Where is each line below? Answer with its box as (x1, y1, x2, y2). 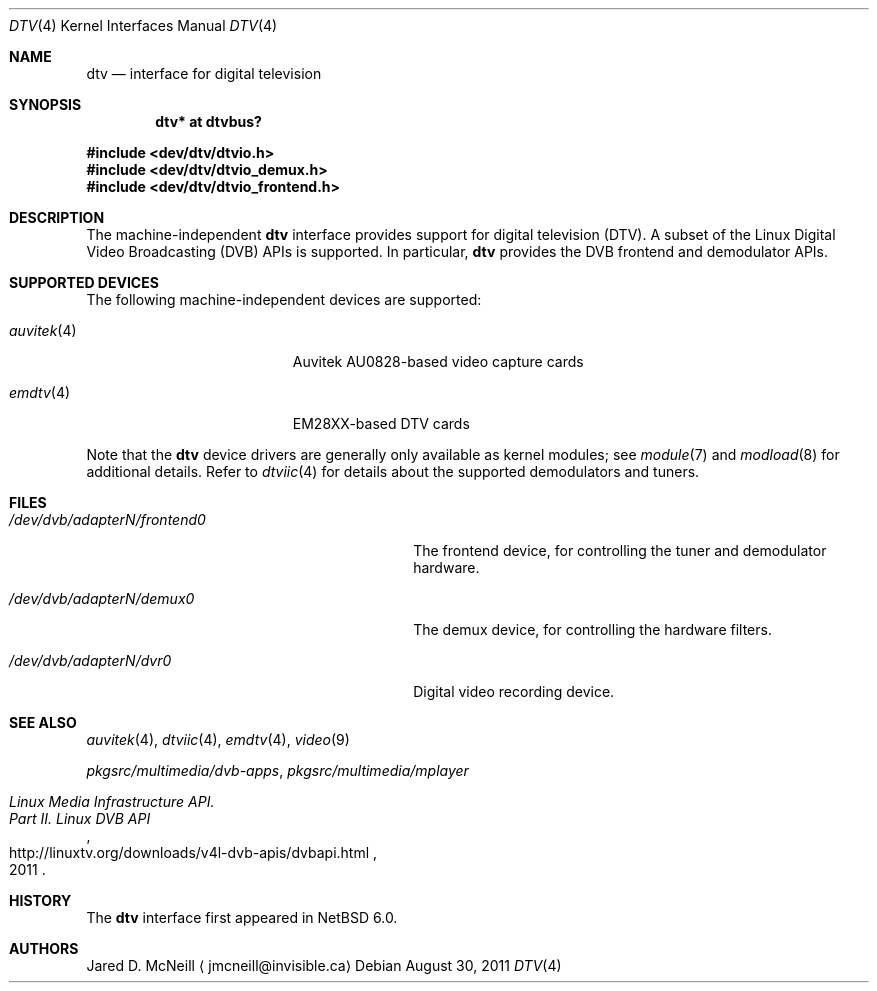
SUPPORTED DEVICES (9, 274, 159, 291)
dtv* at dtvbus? (155, 113, 262, 130)
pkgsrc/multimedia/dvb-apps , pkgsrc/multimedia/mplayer (86, 762, 469, 779)
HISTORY (9, 892, 72, 909)
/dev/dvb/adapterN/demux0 (9, 590, 195, 607)
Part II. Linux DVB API (9, 810, 151, 827)
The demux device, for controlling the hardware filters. (413, 621, 772, 638)
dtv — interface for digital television (86, 65, 322, 82)
